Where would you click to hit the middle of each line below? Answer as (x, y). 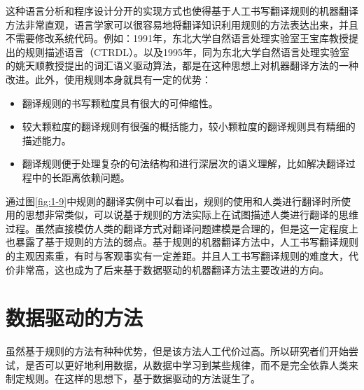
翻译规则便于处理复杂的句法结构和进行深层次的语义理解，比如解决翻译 (184, 163)
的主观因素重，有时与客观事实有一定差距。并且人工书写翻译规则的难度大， (177, 255)
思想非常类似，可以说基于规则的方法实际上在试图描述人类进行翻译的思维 (191, 215)
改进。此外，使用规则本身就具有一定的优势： (108, 79)
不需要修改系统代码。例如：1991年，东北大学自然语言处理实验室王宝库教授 (177, 38)
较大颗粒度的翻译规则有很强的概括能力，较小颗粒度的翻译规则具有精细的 (189, 126)
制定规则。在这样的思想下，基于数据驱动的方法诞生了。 (133, 378)
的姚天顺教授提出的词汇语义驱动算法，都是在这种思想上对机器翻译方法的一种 (182, 65)
